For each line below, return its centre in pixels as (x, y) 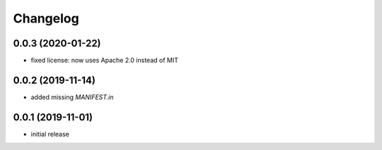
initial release (50, 134)
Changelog (46, 18)
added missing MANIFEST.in (72, 97)
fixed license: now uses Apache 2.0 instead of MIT (104, 61)
